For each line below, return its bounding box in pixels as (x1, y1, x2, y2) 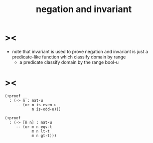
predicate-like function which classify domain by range (12, 54, 126, 60)
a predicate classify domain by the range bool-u (19, 59, 119, 65)
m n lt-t (31, 128, 50, 134)
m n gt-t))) (31, 133, 57, 138)
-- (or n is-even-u (16, 102, 57, 107)
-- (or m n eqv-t (16, 124, 52, 129)
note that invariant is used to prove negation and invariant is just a (12, 48, 148, 54)
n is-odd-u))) (31, 107, 61, 112)
